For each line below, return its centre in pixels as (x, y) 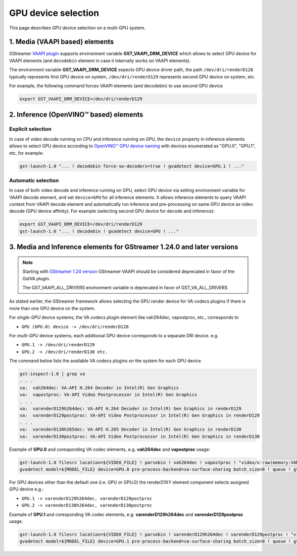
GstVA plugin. (36, 278)
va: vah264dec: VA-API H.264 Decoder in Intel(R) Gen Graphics (99, 388)
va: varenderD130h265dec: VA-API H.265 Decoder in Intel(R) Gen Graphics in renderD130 (131, 430)
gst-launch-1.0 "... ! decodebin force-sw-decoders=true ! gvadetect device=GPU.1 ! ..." (132, 166)
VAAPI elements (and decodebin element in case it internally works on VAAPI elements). (100, 61)
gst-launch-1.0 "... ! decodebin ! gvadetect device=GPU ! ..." (99, 231)
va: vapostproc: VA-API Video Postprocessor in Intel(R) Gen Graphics (108, 395)
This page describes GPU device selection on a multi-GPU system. (77, 28)
